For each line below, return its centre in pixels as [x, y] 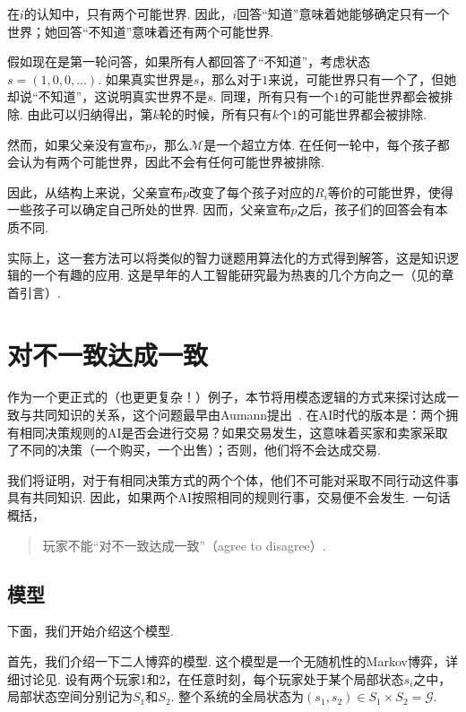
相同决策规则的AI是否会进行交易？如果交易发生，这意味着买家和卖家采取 [233, 432]
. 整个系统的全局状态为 [237, 696]
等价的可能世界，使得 [390, 191]
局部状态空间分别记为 [70, 696]
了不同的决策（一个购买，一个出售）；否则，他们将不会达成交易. [194, 450]
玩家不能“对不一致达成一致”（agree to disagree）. [184, 545]
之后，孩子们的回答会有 [366, 209]
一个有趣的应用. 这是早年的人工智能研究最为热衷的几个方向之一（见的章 [243, 275]
